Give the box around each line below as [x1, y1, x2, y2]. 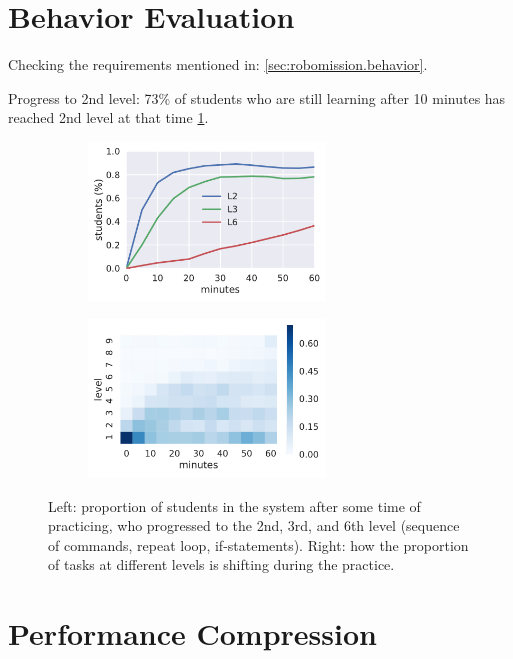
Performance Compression [8, 613, 377, 654]
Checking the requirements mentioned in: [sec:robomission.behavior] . [8, 54, 428, 75]
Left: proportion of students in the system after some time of [48, 495, 421, 516]
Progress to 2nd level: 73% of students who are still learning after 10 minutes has [8, 87, 506, 108]
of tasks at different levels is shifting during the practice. [48, 554, 395, 575]
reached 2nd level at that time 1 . [8, 107, 209, 128]
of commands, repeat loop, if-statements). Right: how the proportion [48, 534, 469, 555]
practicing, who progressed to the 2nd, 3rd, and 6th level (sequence [48, 515, 460, 536]
